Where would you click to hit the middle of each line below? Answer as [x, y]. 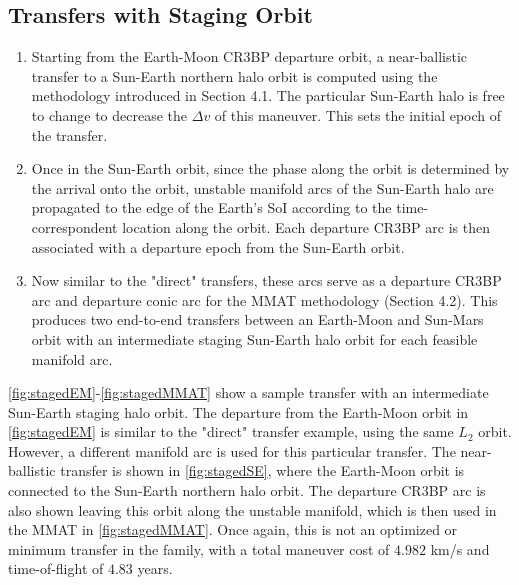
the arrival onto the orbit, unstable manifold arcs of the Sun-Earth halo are [262, 187]
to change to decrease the [109, 114]
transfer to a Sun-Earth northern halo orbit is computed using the [234, 75]
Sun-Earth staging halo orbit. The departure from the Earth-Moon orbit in [238, 411]
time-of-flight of [56, 568]
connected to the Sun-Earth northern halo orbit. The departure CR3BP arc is [247, 490]
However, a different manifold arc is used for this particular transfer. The [232, 450]
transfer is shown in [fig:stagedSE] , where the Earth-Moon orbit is [262, 470]
